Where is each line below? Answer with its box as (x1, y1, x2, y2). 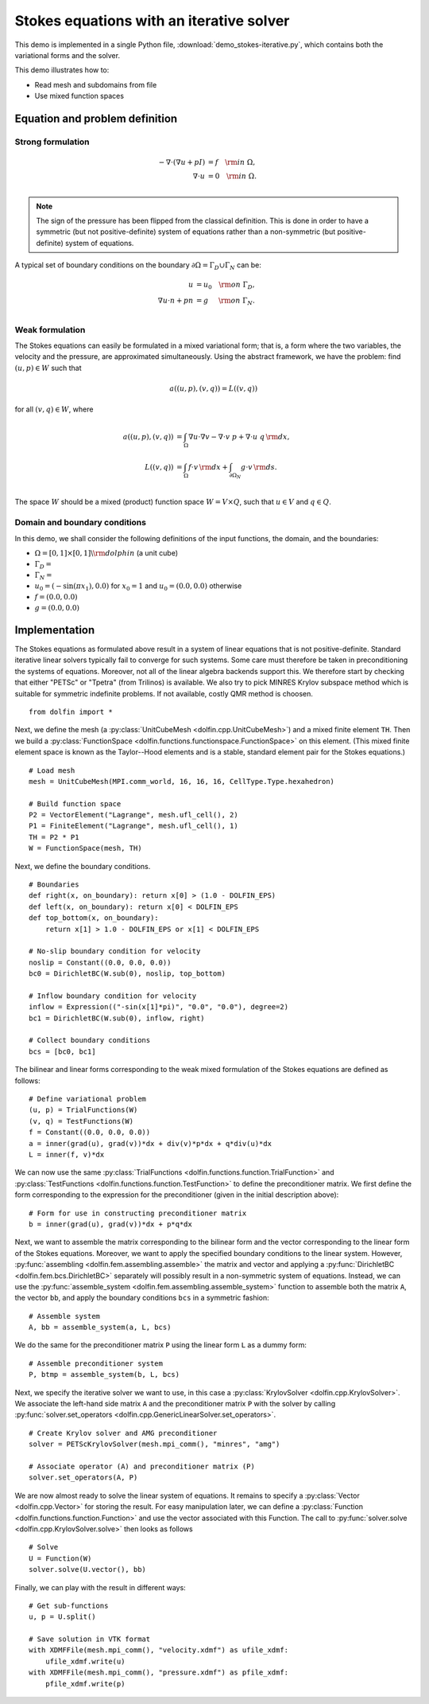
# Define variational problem (29, 1094, 147, 1104)
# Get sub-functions (29, 1601, 109, 1610)
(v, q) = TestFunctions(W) (29, 1117, 134, 1125)
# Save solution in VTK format (29, 1635, 151, 1644)
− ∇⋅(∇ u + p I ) (158, 158, 206, 166)
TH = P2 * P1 (29, 833, 79, 841)
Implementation (14, 623, 95, 637)
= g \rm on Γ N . (195, 296, 256, 306)
